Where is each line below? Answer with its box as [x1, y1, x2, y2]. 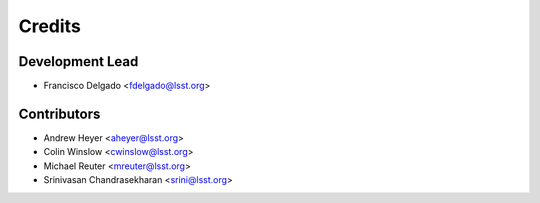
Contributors [18, 105, 101, 122]
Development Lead [18, 53, 139, 70]
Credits [18, 15, 82, 37]
